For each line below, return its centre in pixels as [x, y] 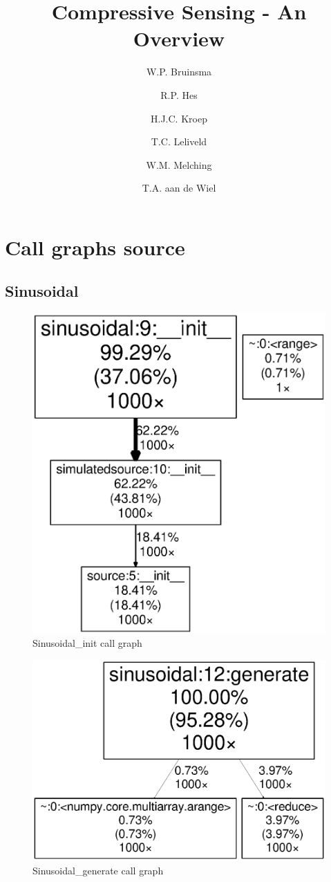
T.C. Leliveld [179, 141]
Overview [179, 38]
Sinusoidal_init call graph [87, 643]
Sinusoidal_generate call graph [98, 870]
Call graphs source [95, 247]
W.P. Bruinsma [179, 72]
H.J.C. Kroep [179, 118]
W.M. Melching [179, 164]
